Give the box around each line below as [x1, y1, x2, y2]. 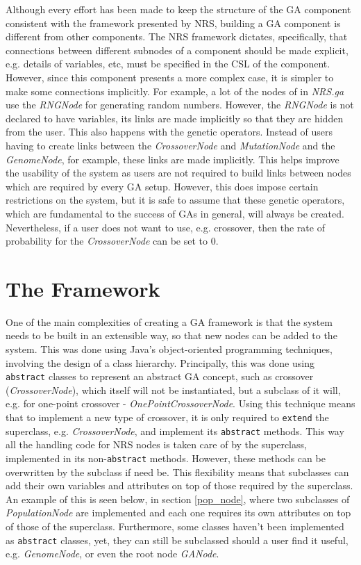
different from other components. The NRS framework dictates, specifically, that [6, 29, 348, 44]
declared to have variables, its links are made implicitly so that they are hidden [6, 110, 344, 125]
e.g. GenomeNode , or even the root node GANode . [6, 546, 219, 561]
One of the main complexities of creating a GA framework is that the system [6, 314, 333, 329]
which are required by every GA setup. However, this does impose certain [6, 179, 319, 193]
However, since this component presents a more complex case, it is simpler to [6, 69, 334, 84]
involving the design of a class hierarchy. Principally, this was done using [6, 355, 314, 370]
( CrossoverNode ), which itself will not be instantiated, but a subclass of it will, [6, 382, 341, 397]
